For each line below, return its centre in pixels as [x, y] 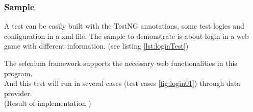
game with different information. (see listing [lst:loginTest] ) [96, 46]
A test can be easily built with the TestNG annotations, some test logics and [124, 26]
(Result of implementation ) [48, 103]
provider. [18, 93]
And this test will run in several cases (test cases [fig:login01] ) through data [122, 83]
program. [18, 73]
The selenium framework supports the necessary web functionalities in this [121, 63]
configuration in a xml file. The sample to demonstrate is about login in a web [127, 36]
